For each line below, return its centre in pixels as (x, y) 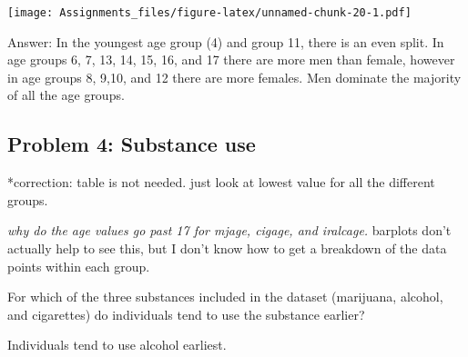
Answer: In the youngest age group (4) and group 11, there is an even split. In (226, 41)
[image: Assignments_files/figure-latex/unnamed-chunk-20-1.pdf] (209, 13)
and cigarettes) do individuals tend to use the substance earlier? (186, 314)
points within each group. (79, 266)
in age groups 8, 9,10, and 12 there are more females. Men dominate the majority (234, 77)
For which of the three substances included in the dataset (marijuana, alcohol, (225, 297)
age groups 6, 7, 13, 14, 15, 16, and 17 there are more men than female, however (231, 59)
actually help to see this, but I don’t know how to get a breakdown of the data (227, 248)
